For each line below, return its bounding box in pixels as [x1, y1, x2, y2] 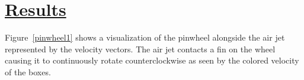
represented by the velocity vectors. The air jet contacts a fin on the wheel [5, 42, 276, 55]
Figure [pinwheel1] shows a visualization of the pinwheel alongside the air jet [5, 31, 285, 44]
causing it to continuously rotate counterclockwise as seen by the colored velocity [5, 54, 299, 66]
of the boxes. [5, 65, 51, 78]
